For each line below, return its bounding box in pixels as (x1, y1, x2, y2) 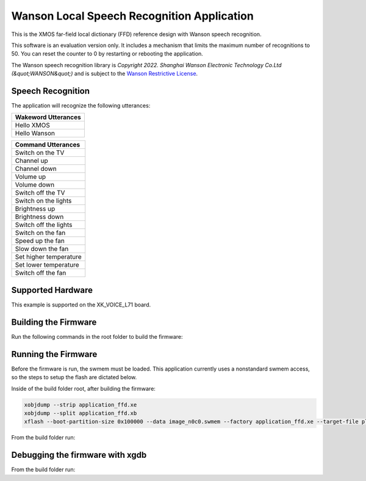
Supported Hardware (11, 284, 93, 295)
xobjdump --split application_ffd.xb (24, 410, 137, 416)
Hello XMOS (15, 121, 50, 129)
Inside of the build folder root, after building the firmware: (11, 385, 156, 392)
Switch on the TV (15, 148, 65, 157)
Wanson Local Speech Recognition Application (11, 9, 254, 23)
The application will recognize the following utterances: (11, 102, 151, 109)
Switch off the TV (15, 189, 65, 197)
